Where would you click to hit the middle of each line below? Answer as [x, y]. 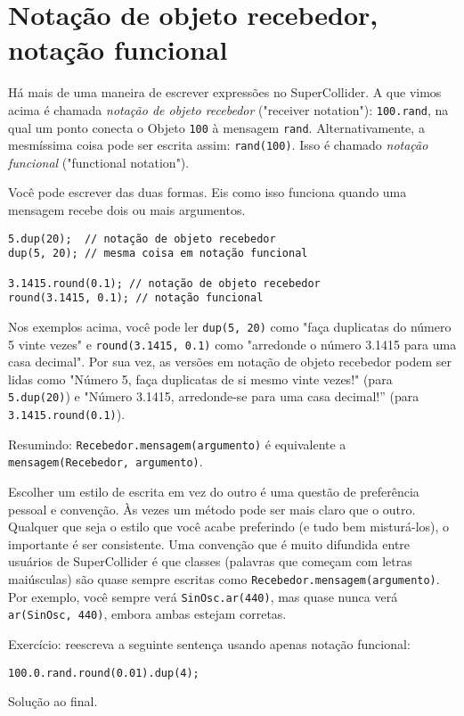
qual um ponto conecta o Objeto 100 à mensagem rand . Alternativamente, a [216, 127]
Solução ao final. [53, 701]
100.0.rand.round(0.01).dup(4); [104, 673]
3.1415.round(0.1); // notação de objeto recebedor [164, 283]
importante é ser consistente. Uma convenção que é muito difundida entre [209, 543]
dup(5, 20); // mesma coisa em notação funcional [158, 254]
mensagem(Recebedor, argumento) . [106, 461]
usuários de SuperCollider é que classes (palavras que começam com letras [210, 561]
